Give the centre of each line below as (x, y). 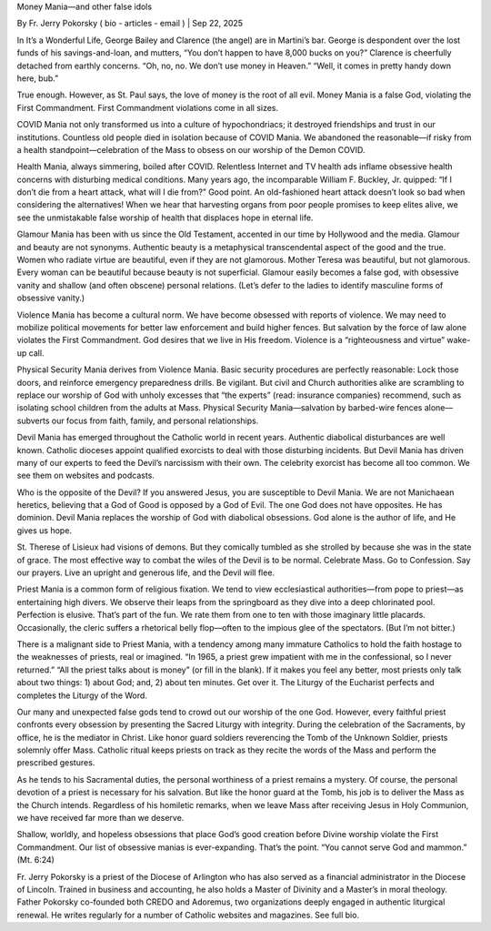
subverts (33, 420)
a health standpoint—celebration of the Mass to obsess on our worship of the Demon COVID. (191, 149)
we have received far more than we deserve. (100, 818)
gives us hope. (45, 530)
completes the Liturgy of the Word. (82, 695)
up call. (30, 353)
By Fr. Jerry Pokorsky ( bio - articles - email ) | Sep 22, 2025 (130, 24)
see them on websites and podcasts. (85, 476)
